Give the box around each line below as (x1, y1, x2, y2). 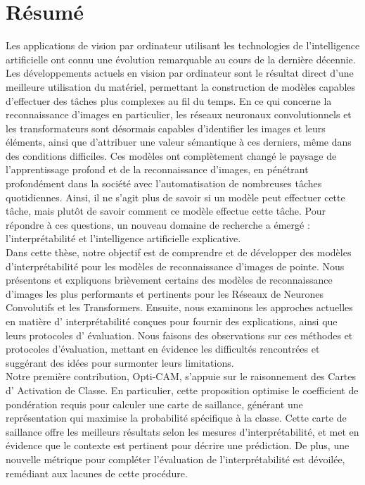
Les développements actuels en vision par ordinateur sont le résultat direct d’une (6, 65, 354, 80)
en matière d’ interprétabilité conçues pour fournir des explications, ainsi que (6, 314, 338, 328)
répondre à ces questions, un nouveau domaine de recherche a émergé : (6, 217, 310, 232)
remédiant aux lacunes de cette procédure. (6, 465, 188, 480)
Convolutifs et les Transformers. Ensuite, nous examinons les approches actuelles (6, 300, 353, 315)
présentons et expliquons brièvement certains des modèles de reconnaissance (6, 272, 333, 287)
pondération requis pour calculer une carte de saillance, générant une (6, 396, 303, 411)
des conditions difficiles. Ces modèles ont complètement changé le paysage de (6, 148, 337, 163)
